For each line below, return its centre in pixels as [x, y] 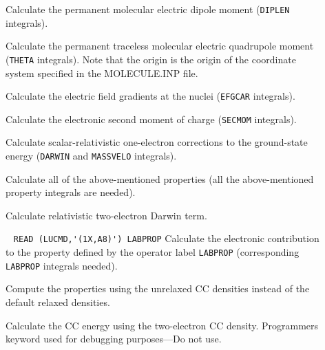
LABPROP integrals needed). [62, 265]
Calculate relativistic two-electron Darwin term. [106, 215]
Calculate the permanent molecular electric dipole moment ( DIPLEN [148, 9]
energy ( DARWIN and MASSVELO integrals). [91, 155]
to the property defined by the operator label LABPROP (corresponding [153, 252]
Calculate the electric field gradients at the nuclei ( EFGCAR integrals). [150, 96]
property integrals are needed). [71, 192]
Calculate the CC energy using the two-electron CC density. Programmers [162, 325]
